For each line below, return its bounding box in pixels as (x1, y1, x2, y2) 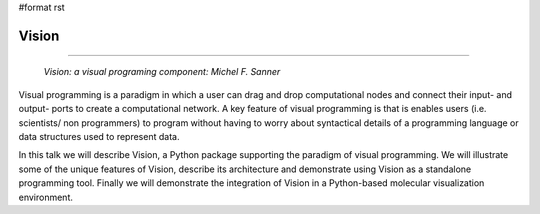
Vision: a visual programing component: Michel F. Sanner (43, 66, 281, 78)
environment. (18, 191, 74, 203)
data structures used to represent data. (18, 130, 180, 142)
